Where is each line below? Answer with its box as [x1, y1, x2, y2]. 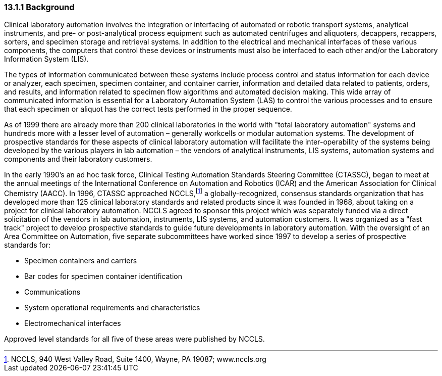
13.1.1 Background [4, 2, 75, 12]
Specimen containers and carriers [24, 256, 137, 265]
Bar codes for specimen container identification [24, 272, 182, 281]
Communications [24, 288, 81, 297]
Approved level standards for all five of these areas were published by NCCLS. [4, 335, 265, 344]
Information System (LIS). [4, 55, 89, 64]
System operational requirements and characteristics [24, 303, 200, 312]
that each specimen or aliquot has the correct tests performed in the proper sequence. [4, 105, 292, 114]
